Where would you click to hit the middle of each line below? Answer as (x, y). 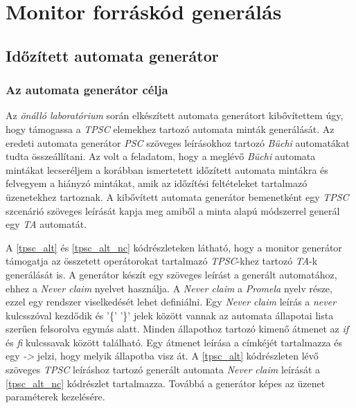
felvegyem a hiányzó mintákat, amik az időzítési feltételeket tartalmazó (157, 183)
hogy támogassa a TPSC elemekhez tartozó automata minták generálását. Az (170, 128)
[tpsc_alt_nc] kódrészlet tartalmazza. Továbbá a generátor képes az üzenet (166, 383)
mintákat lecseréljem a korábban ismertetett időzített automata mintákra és (167, 169)
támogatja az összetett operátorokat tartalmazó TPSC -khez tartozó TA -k (162, 261)
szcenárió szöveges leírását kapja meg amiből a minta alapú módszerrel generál (173, 210)
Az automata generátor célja (87, 90)
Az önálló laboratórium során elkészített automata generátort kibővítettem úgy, (175, 115)
